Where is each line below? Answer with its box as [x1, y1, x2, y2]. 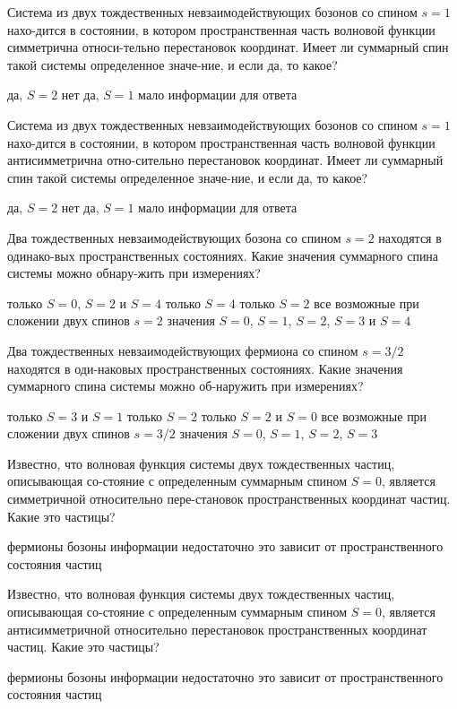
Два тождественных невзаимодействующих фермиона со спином [7, 341, 358, 359]
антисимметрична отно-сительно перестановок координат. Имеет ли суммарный [7, 151, 444, 169]
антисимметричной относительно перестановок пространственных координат [7, 619, 427, 638]
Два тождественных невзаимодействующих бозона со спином [7, 228, 341, 246]
